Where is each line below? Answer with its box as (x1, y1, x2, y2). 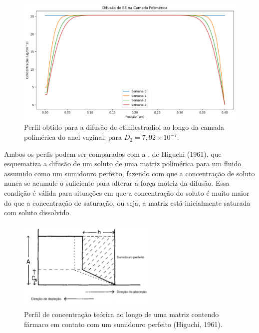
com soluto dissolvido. (4, 207, 71, 218)
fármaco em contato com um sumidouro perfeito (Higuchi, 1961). (24, 319, 223, 329)
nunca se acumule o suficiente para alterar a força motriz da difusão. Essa (4, 178, 230, 188)
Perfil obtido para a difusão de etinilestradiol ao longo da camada (24, 122, 225, 132)
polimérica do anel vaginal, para (24, 132, 122, 142)
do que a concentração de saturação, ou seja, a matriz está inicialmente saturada (4, 197, 251, 208)
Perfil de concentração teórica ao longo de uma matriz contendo (24, 309, 219, 320)
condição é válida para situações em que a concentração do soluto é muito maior (4, 188, 250, 198)
